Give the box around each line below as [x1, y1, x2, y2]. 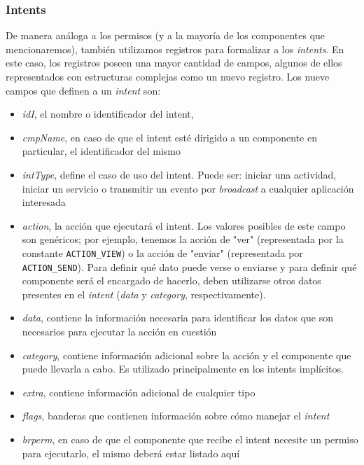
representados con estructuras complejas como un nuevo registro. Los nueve [6, 69, 330, 83]
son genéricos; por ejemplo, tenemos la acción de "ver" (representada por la [22, 232, 344, 247]
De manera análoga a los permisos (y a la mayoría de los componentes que [6, 28, 325, 43]
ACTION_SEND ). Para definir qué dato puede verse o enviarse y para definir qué [22, 259, 357, 274]
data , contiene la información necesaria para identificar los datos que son [22, 310, 334, 325]
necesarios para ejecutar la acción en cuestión [22, 324, 217, 339]
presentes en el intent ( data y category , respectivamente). [22, 286, 266, 301]
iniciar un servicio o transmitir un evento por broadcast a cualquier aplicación [22, 181, 354, 195]
